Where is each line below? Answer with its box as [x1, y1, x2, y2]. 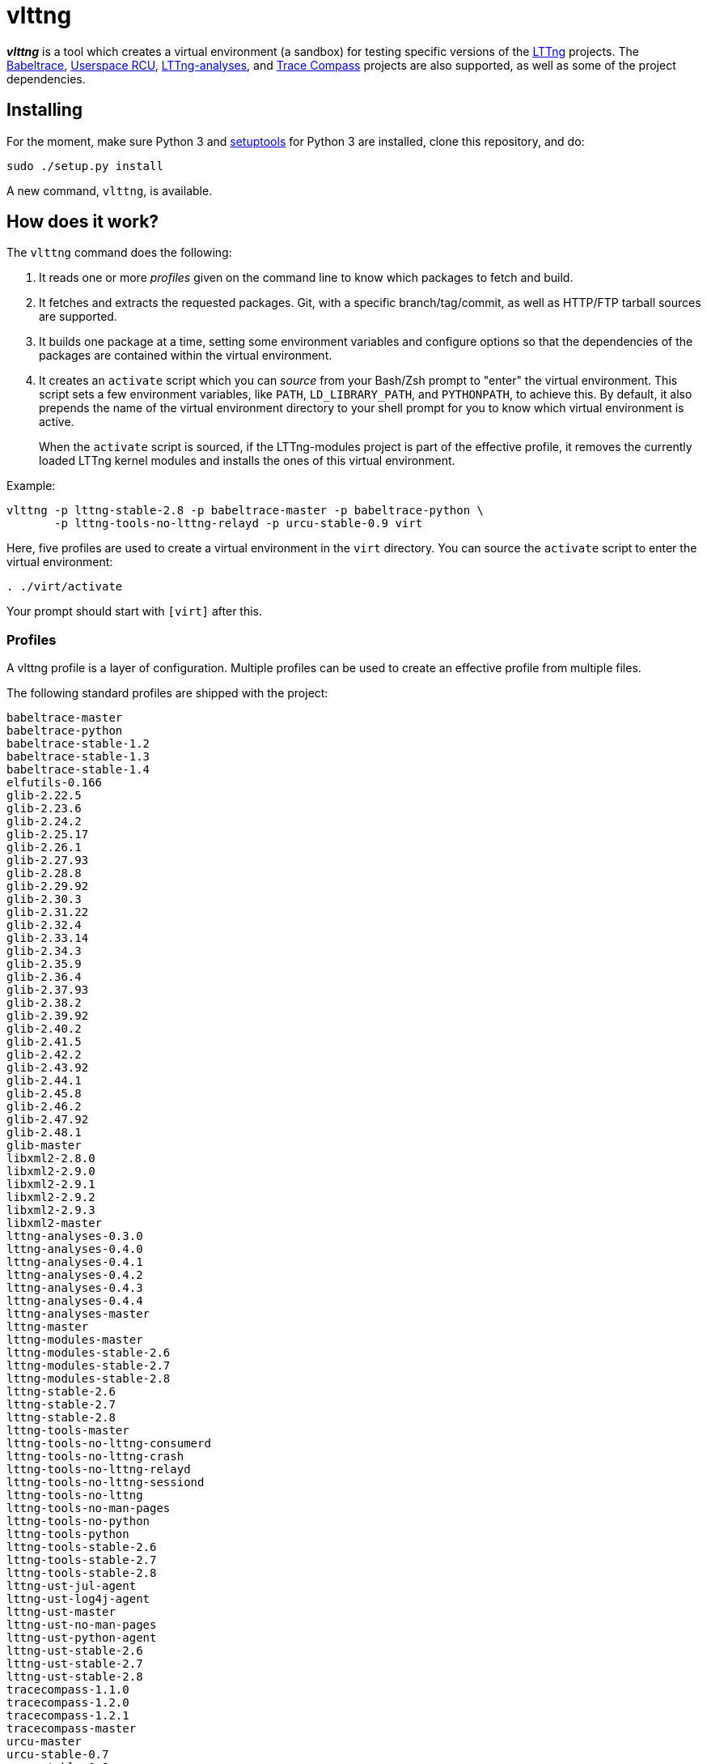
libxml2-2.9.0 [6, 1165, 95, 1178]
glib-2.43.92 [6, 1061, 89, 1075]
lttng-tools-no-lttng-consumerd [6, 1437, 211, 1451]
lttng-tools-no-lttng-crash [6, 1450, 184, 1464]
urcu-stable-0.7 [6, 1748, 109, 1762]
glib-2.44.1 [6, 1074, 82, 1088]
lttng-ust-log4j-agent [6, 1592, 150, 1606]
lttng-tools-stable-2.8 [6, 1566, 157, 1580]
